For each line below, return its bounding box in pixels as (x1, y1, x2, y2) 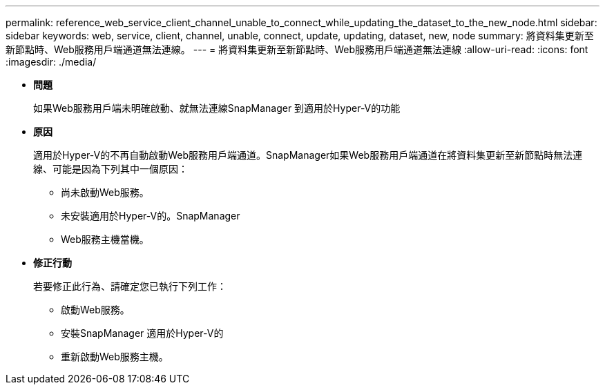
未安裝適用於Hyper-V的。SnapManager (61, 210, 240, 222)
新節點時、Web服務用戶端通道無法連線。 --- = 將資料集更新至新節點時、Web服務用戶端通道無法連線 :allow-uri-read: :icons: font (6, 43, 588, 55)
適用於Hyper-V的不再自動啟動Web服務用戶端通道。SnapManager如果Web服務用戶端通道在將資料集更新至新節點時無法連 (33, 149, 583, 161)
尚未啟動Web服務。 (61, 186, 149, 198)
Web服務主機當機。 (61, 233, 149, 245)
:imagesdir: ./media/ (6, 56, 97, 68)
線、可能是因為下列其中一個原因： (33, 163, 188, 175)
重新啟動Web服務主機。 (61, 351, 169, 362)
